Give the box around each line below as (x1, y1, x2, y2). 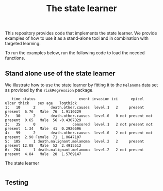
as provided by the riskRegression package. (5, 87, 94, 93)
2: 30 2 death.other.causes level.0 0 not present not (5, 113, 153, 118)
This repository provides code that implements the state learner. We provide (5, 30, 157, 36)
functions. (5, 55, 25, 61)
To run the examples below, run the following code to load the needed (5, 50, 145, 56)
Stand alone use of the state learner (5, 69, 115, 78)
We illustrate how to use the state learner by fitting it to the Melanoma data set (5, 82, 158, 88)
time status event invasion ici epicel (11, 96, 145, 101)
